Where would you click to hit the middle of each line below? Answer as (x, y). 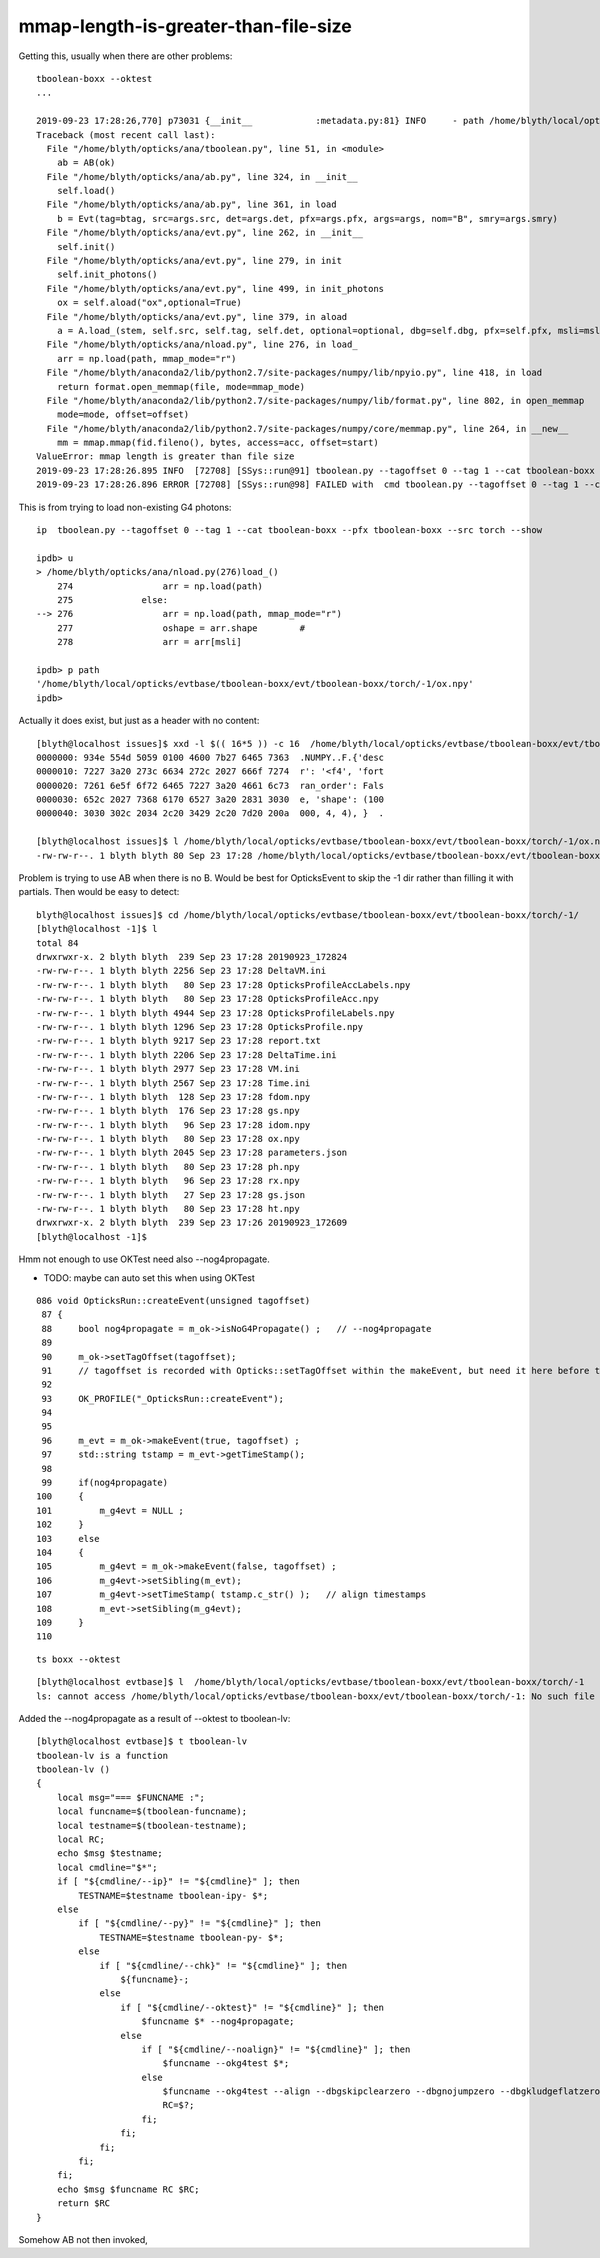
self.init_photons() (107, 274)
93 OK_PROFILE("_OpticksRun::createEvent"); (163, 1398)
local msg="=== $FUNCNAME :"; (130, 1797)
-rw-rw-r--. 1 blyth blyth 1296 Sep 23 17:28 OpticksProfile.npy (200, 1026)
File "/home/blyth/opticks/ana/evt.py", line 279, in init (194, 261)
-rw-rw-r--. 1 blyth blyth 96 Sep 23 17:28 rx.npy (168, 1181)
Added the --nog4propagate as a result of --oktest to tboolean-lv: (154, 1718)
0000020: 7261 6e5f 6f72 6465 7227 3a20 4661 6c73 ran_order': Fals (210, 785)
